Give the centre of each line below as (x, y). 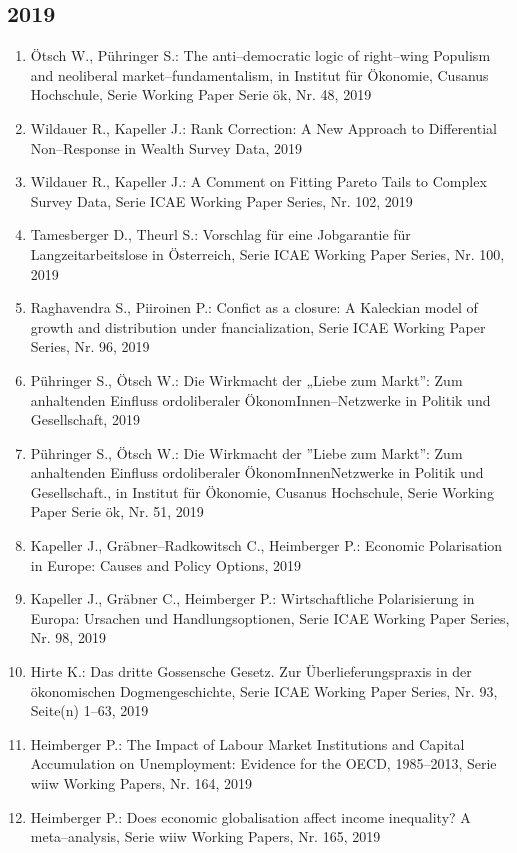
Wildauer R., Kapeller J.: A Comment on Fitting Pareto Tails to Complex (258, 181)
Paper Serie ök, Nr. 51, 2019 (117, 511)
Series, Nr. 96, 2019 (90, 346)
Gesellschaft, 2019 (85, 419)
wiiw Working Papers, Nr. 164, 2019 (141, 783)
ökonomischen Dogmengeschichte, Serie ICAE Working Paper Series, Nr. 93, (264, 690)
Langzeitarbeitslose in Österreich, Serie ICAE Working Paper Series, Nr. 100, (267, 253)
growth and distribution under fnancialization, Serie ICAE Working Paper (258, 326)
